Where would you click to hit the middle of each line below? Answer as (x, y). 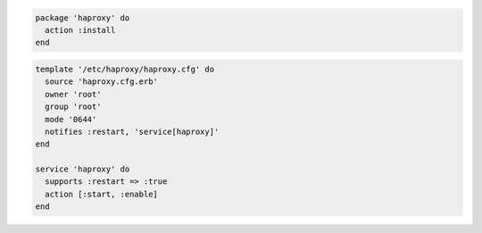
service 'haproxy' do (83, 169)
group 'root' (73, 107)
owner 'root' (73, 94)
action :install (80, 30)
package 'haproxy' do (83, 17)
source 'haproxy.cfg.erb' (101, 82)
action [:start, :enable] (101, 194)
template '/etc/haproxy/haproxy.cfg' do (125, 69)
